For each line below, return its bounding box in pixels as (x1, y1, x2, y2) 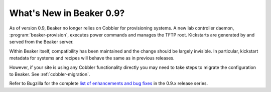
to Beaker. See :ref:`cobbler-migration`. (9, 71, 90, 77)
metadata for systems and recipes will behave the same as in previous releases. (9, 55, 175, 61)
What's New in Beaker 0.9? (9, 7, 125, 18)
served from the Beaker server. (9, 39, 74, 45)
